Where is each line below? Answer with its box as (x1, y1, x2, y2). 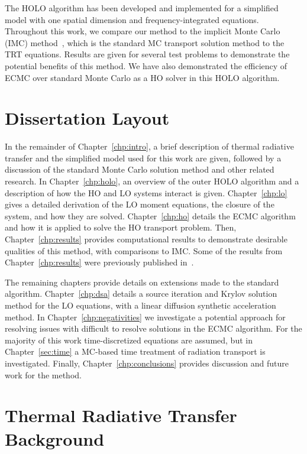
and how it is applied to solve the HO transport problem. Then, (5, 221, 237, 234)
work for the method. (5, 368, 82, 381)
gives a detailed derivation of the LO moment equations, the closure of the (5, 198, 274, 210)
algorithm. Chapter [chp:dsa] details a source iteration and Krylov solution (5, 287, 277, 300)
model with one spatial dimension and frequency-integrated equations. (5, 13, 259, 25)
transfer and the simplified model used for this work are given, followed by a (5, 151, 282, 164)
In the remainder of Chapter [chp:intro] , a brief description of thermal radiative (5, 140, 294, 153)
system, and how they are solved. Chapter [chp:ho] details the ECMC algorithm (5, 209, 296, 222)
